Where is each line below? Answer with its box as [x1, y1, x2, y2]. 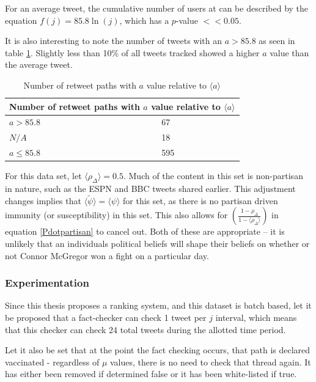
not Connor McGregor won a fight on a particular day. [5, 249, 209, 262]
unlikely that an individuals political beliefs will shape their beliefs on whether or [5, 237, 310, 249]
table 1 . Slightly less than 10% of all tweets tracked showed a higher [5, 46, 260, 59]
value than [270, 46, 309, 59]
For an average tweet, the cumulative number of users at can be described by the [5, 2, 309, 14]
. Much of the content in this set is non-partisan [123, 169, 303, 182]
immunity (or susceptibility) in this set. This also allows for [5, 208, 228, 221]
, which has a [119, 13, 169, 26]
